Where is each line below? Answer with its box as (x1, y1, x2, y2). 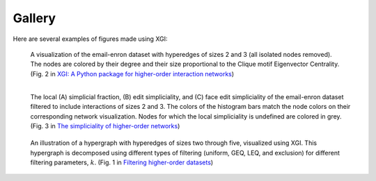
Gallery (13, 10, 56, 26)
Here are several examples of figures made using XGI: (13, 35, 168, 43)
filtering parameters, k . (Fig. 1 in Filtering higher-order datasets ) (30, 158, 214, 166)
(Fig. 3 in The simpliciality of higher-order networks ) (30, 122, 180, 130)
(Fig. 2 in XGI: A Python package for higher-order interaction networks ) (30, 69, 235, 78)
